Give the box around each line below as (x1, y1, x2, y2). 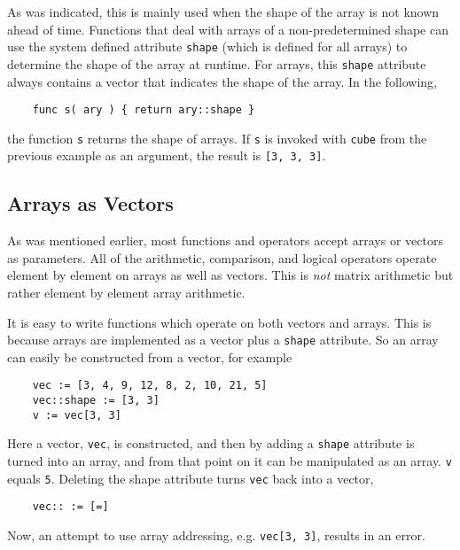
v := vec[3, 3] (32, 408, 121, 422)
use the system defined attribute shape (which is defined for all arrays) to (7, 37, 408, 56)
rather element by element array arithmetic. (7, 283, 246, 302)
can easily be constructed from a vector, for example (7, 347, 292, 366)
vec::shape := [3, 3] (32, 394, 160, 407)
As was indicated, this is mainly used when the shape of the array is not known (7, 3, 440, 20)
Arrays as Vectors (7, 190, 174, 217)
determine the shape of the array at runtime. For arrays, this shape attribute (7, 54, 426, 73)
